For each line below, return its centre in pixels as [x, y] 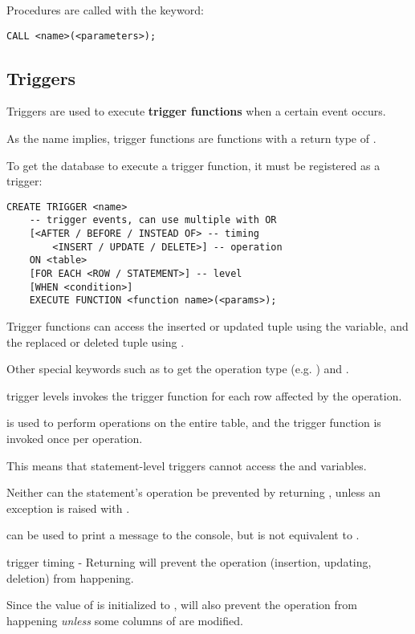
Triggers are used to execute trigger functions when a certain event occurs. [196, 111]
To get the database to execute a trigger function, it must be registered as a [193, 165]
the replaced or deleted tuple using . [96, 341]
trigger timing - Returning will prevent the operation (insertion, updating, [189, 562]
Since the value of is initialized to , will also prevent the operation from [182, 605]
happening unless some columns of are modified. [125, 620]
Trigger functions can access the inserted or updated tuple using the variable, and [207, 326]
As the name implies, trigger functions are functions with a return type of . [191, 138]
